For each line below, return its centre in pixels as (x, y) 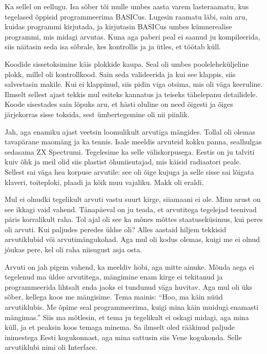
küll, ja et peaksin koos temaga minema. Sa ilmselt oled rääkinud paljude (120, 327)
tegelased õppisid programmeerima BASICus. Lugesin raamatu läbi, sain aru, (126, 16)
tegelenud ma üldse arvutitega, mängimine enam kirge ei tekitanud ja (114, 277)
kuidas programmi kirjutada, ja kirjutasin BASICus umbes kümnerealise (118, 26)
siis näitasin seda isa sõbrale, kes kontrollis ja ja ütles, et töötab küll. (113, 46)
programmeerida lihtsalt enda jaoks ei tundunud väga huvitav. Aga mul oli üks (129, 286)
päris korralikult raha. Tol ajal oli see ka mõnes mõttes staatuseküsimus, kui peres (134, 219)
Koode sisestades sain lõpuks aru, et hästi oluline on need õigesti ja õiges (119, 104)
